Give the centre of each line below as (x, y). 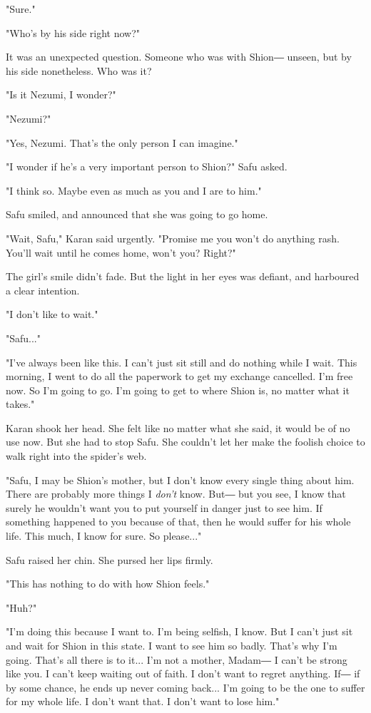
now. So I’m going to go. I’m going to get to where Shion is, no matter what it (178, 390)
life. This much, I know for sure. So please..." (104, 536)
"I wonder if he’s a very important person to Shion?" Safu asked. (147, 166)
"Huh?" (21, 607)
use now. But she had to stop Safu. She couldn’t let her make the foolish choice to (185, 442)
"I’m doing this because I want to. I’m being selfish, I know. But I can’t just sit (179, 631)
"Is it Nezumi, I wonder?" (61, 94)
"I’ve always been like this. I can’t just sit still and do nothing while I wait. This (182, 362)
